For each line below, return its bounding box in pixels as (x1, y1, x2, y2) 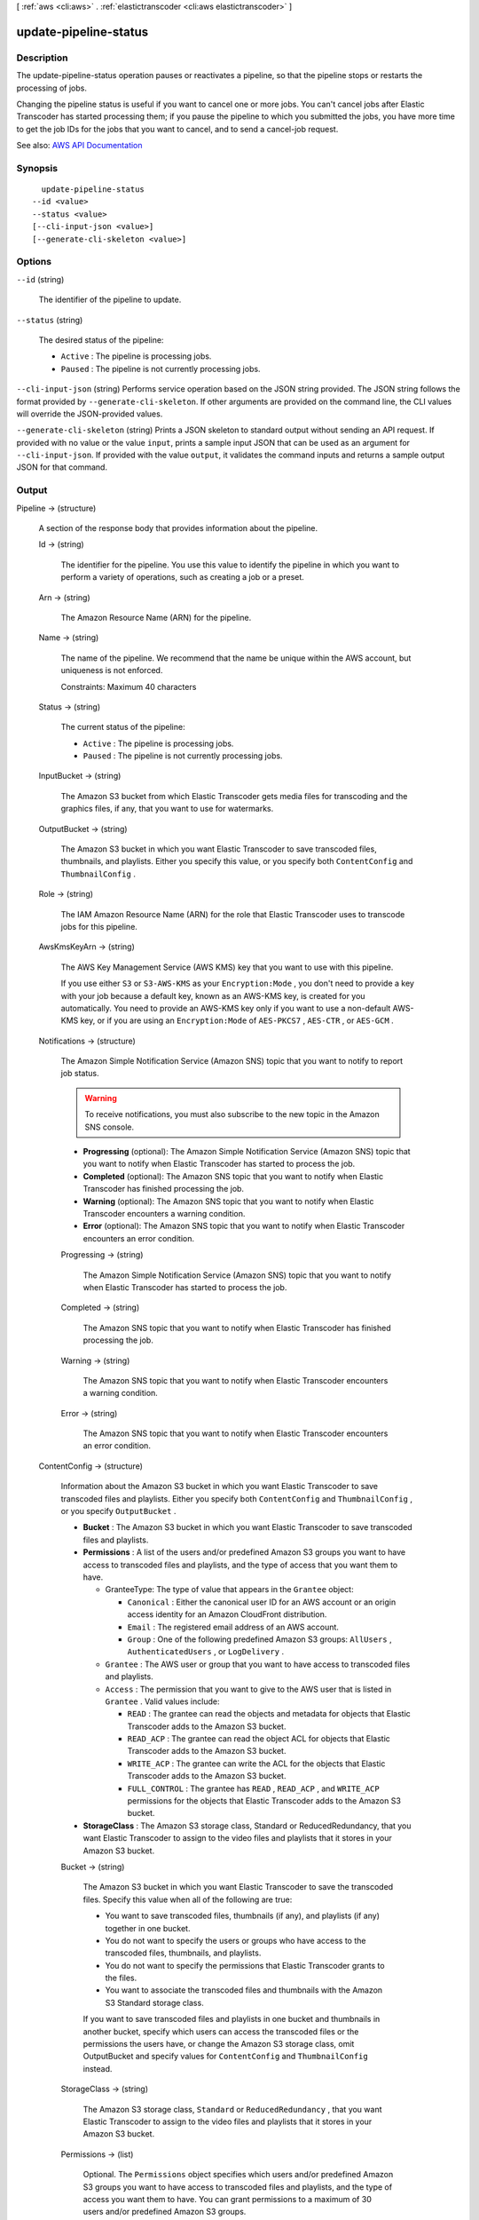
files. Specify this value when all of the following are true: (82, 1894, 293, 1905)
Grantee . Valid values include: (105, 1696, 220, 1707)
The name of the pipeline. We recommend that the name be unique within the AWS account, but (60, 653, 412, 663)
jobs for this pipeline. (60, 921, 137, 932)
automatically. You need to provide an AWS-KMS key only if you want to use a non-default (60, 1003, 391, 1013)
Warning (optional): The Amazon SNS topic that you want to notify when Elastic (82, 1195, 374, 1207)
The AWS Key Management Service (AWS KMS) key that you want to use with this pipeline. (60, 962, 394, 972)
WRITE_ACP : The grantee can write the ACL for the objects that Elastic (127, 1758, 386, 1769)
